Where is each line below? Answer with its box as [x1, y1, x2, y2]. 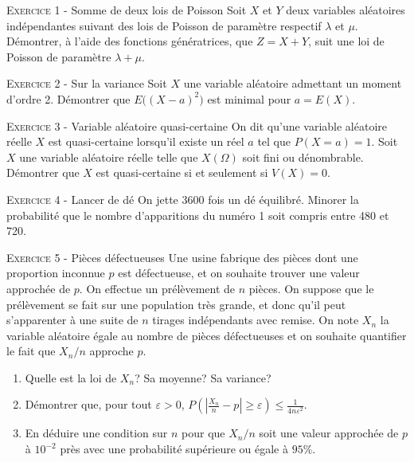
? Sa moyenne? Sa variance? [135, 369, 271, 386]
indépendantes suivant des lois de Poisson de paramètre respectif [6, 17, 322, 33]
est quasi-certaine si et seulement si [96, 164, 268, 181]
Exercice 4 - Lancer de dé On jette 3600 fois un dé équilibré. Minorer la [6, 190, 359, 207]
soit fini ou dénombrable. [242, 148, 364, 165]
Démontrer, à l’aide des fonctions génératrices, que [6, 33, 253, 49]
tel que [257, 133, 291, 150]
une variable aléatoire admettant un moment [183, 75, 402, 92]
